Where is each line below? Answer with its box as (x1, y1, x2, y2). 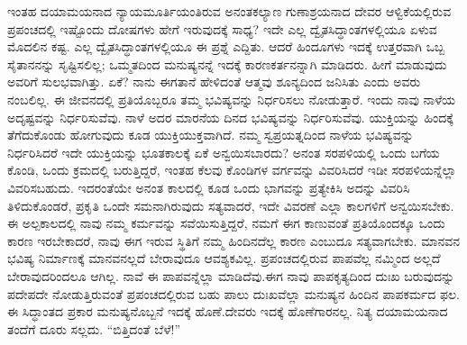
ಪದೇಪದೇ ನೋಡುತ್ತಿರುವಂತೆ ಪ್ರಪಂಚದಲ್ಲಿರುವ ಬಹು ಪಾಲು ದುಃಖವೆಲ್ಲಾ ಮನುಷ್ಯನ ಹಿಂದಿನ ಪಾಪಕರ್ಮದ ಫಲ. (7, 284, 460, 303)
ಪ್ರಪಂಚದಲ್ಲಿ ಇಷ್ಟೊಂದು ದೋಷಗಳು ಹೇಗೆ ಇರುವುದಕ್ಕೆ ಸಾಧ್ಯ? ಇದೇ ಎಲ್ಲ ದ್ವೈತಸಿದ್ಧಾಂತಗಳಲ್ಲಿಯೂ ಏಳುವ (7, 19, 437, 38)
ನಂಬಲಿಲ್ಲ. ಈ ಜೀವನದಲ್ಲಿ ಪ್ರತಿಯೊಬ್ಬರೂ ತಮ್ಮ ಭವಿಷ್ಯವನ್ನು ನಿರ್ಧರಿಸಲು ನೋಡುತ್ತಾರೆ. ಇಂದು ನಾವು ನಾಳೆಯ (7, 89, 455, 108)
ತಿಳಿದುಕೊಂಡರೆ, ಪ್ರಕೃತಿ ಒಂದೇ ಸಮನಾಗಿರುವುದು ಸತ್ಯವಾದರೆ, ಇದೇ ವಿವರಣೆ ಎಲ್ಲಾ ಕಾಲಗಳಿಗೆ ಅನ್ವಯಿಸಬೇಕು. (7, 195, 454, 214)
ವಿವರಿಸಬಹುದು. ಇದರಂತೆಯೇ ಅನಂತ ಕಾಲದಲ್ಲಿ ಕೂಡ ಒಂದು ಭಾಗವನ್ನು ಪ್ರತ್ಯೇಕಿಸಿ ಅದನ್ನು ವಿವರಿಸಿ (7, 177, 410, 196)
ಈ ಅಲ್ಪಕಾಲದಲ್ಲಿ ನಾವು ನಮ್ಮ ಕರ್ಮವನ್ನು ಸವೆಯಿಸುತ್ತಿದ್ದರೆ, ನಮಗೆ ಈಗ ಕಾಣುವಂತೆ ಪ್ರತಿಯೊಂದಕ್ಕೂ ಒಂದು (7, 213, 445, 232)
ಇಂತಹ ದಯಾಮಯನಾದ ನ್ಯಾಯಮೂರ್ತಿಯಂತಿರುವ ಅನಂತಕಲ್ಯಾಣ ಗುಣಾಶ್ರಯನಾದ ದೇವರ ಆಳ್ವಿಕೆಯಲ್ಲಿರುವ (7, 2, 452, 20)
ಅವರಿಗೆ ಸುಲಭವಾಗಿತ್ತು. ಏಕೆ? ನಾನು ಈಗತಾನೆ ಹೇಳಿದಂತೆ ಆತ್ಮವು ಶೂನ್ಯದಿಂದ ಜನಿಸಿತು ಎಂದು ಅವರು (7, 72, 421, 91)
